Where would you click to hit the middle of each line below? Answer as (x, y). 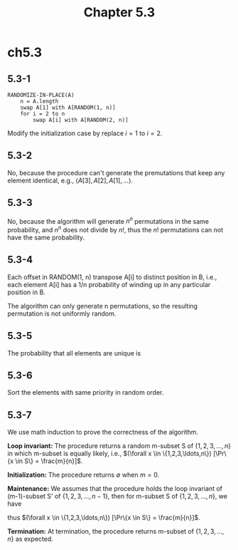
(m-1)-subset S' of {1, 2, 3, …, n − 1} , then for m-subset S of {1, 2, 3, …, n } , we (117, 497)
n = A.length (39, 101)
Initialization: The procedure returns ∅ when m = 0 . (83, 475)
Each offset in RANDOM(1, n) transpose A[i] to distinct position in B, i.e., (112, 277)
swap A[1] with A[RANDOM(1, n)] (68, 108)
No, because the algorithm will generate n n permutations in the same (108, 220)
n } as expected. (30, 539)
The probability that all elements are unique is (74, 353)
